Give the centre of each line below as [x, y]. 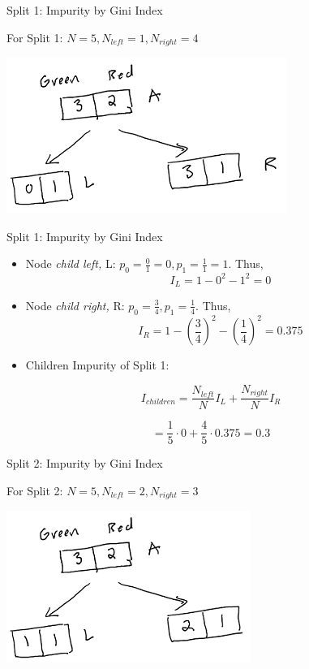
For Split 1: [35, 37]
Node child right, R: [75, 305]
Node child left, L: [71, 263]
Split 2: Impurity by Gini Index [85, 463]
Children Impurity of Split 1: [97, 365]
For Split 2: [35, 491]
